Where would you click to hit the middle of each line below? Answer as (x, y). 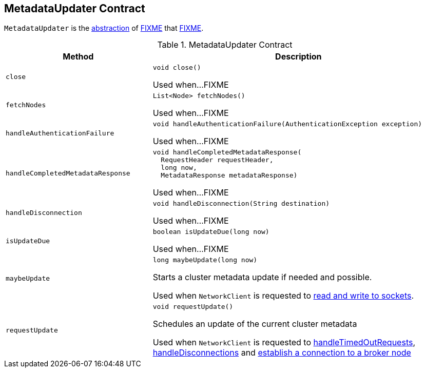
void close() (177, 68)
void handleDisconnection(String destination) (241, 204)
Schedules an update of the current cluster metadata (255, 324)
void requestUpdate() (193, 307)
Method (78, 57)
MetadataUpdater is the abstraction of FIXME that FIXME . (104, 28)
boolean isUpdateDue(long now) (211, 232)
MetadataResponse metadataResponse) (229, 175)
